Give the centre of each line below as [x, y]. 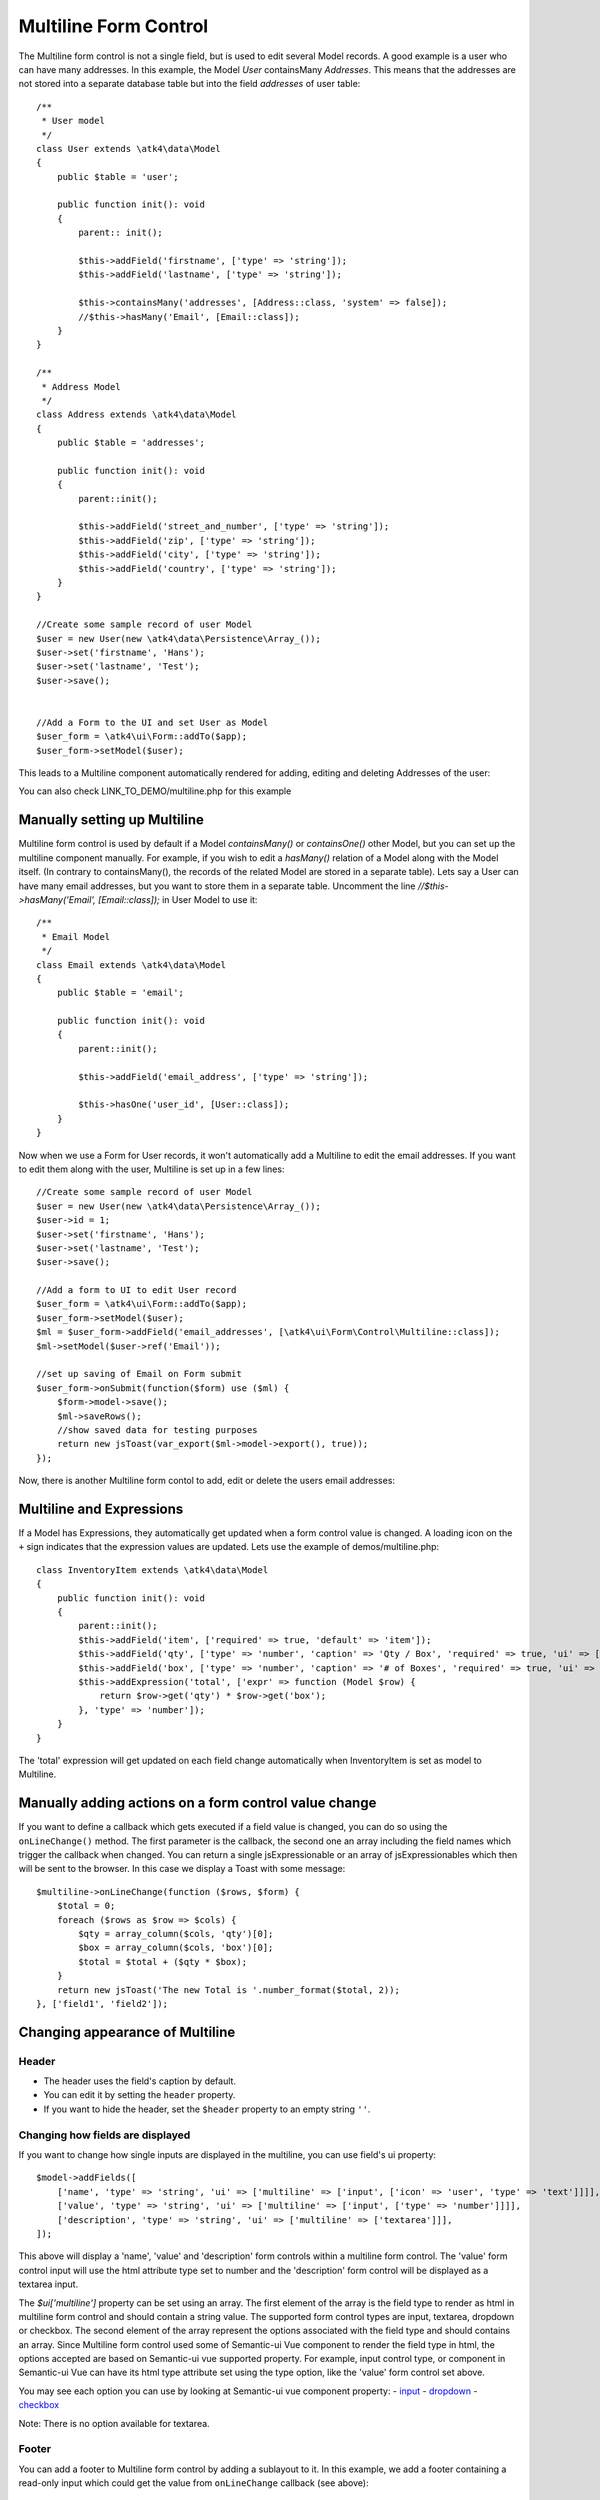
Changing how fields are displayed [104, 2135]
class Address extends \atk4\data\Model [136, 414]
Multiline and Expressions [101, 1508]
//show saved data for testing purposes [157, 1430]
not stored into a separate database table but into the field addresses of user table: [189, 84]
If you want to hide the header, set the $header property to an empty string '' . [207, 2109]
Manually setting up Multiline [111, 820]
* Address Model [81, 386]
